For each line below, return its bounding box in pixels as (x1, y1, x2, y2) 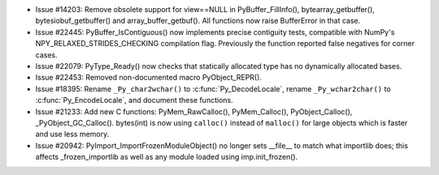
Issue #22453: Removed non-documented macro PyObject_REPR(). (35, 73, 262, 83)
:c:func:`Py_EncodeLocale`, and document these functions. (35, 96, 233, 105)
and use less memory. (35, 130, 110, 139)
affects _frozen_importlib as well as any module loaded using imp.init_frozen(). (35, 152, 298, 162)
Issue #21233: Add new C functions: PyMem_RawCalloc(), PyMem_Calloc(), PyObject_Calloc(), (35, 106, 353, 117)
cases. (35, 49, 58, 60)
